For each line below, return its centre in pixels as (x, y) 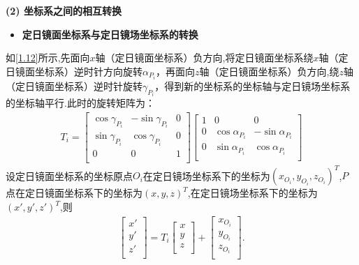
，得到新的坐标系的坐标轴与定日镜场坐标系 (252, 85)
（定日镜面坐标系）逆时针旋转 (74, 85)
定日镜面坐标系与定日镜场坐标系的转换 (110, 34)
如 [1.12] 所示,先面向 (48, 58)
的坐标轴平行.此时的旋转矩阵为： (80, 103)
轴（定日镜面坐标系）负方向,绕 (269, 71)
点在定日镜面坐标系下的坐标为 (74, 193)
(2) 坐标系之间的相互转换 (64, 10)
